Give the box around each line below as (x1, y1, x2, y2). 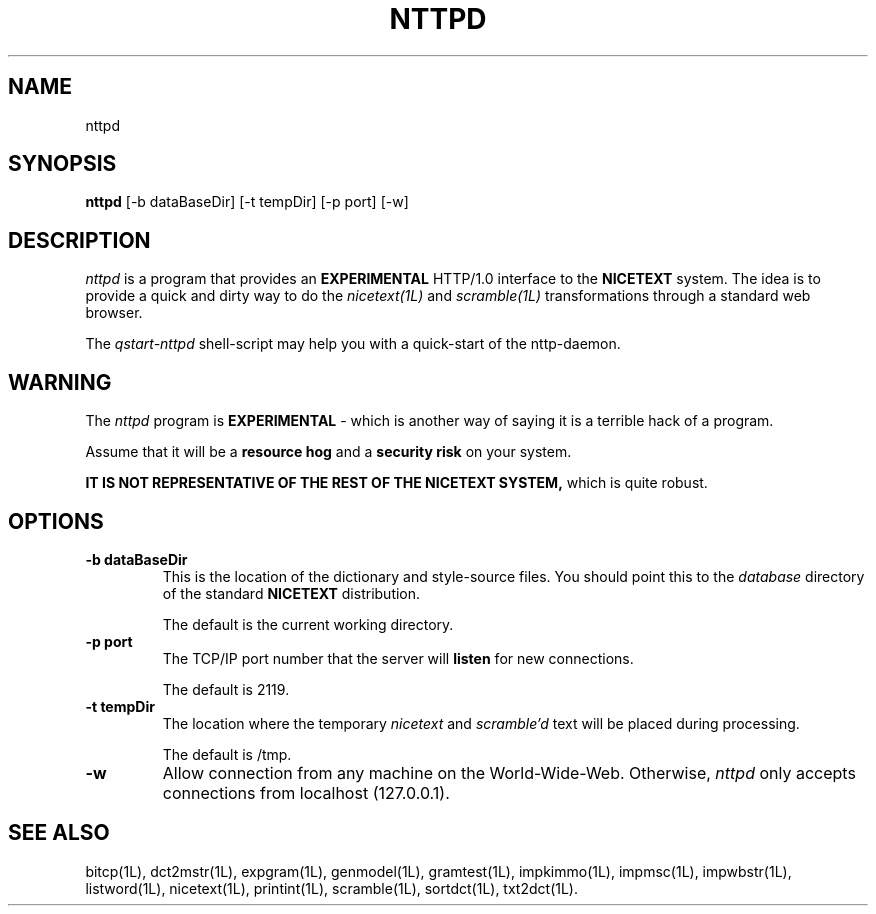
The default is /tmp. (162, 745, 292, 763)
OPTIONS (8, 508, 104, 534)
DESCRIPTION (8, 227, 151, 253)
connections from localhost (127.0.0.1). (162, 782, 450, 803)
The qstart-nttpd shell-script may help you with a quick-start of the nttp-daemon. (85, 335, 621, 353)
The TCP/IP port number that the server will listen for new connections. (162, 649, 634, 667)
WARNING (8, 369, 112, 395)
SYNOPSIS (8, 151, 117, 177)
